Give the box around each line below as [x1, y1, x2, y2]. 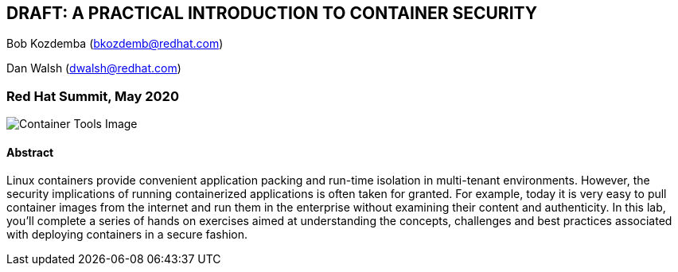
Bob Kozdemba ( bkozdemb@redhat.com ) [6, 37, 224, 51]
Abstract [6, 145, 54, 159]
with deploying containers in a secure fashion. [6, 227, 248, 242]
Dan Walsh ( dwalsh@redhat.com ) [6, 61, 181, 76]
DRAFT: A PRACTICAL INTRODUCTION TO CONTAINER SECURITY [6, 3, 538, 23]
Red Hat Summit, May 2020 [6, 87, 179, 104]
